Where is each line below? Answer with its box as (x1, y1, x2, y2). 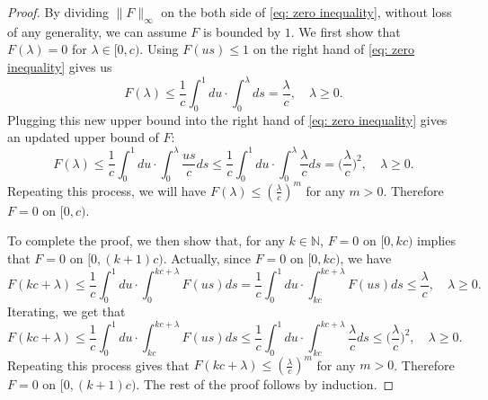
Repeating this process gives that (7, 355, 190, 374)
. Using (139, 40, 179, 58)
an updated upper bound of (7, 128, 159, 147)
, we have (340, 249, 392, 268)
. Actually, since (163, 249, 251, 268)
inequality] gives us (7, 57, 112, 76)
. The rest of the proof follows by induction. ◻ (136, 375, 395, 394)
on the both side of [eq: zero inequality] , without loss (161, 3, 452, 21)
